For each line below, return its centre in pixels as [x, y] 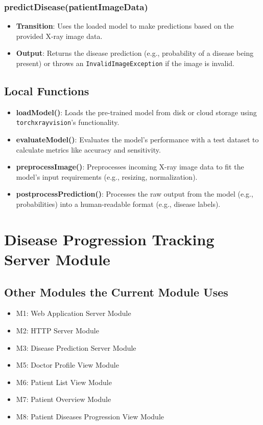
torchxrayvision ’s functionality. [68, 122]
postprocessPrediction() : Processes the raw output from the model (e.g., [135, 194]
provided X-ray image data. [59, 36]
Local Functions [47, 91]
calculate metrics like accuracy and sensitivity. [88, 149]
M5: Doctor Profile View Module [67, 365]
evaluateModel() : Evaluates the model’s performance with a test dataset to [137, 140]
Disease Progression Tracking [109, 239]
